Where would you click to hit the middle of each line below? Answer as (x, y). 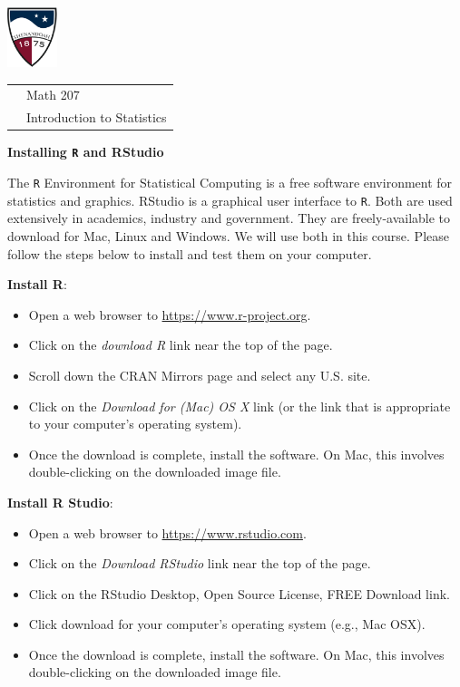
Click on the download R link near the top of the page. (181, 345)
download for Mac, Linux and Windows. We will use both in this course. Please (228, 235)
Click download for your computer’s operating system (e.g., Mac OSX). (227, 624)
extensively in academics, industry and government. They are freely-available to (229, 218)
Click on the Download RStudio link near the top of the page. (200, 563)
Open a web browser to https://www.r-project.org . (170, 314)
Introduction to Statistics (97, 117)
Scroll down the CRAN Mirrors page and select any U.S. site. (200, 375)
